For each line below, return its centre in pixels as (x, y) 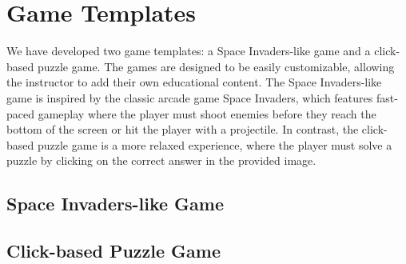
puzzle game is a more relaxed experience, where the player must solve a (215, 144)
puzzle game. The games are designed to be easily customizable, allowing (216, 66)
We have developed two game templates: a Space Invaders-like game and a (189, 51)
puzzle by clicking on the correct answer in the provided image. (161, 160)
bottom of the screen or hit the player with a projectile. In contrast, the (183, 129)
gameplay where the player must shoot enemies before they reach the (207, 113)
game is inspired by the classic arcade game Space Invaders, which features (190, 97)
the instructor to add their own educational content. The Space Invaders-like (194, 82)
